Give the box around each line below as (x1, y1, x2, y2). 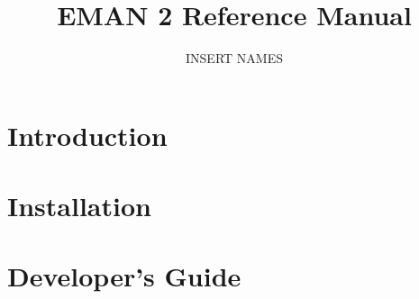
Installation (7, 187, 151, 224)
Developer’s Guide (7, 258, 241, 294)
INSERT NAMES (186, 49, 283, 68)
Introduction (7, 116, 168, 153)
